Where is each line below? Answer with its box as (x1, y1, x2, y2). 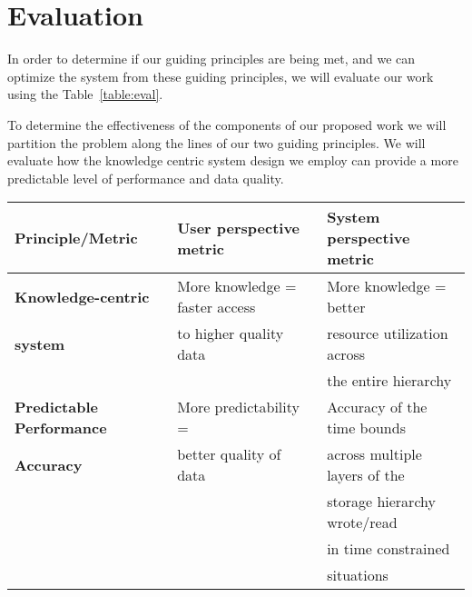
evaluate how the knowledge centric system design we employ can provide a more (7, 151, 458, 170)
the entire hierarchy (327, 370, 452, 392)
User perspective (177, 216, 300, 238)
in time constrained (327, 538, 450, 560)
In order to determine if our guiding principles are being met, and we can (7, 49, 416, 68)
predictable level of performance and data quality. (7, 168, 284, 187)
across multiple (327, 443, 422, 465)
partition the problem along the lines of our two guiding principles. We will (7, 133, 426, 152)
